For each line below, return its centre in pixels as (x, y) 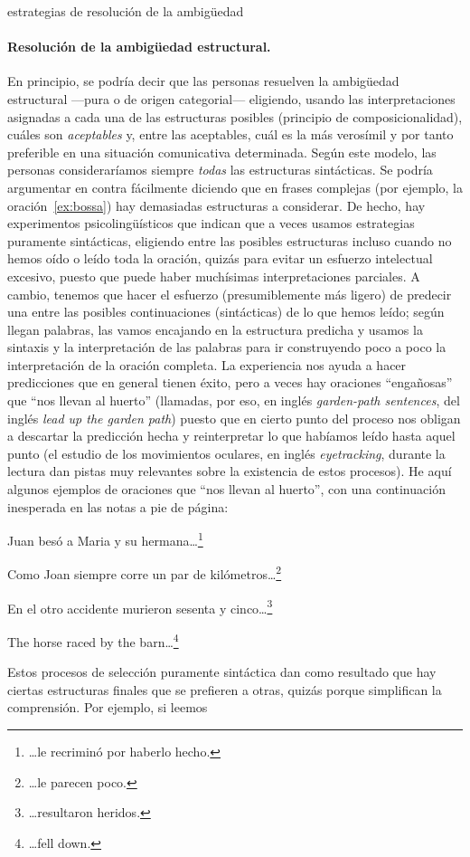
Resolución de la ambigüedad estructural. (139, 47)
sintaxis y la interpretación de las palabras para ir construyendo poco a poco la (227, 347)
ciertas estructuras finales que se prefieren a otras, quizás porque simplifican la (225, 689)
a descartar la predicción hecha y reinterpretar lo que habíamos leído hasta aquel (231, 436)
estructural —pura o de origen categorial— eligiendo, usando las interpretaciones (231, 98)
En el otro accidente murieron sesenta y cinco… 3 (140, 606)
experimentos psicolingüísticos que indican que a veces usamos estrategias (211, 223)
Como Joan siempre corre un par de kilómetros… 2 (145, 573)
